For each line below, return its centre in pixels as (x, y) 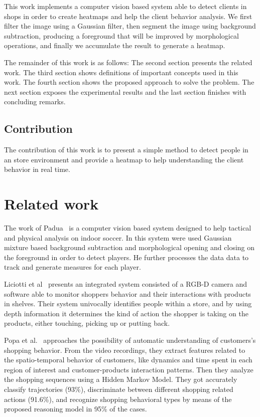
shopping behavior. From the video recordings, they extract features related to (125, 350)
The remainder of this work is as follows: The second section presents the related (128, 62)
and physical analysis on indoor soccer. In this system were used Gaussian (118, 237)
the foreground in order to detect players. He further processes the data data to (126, 257)
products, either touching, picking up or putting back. (87, 323)
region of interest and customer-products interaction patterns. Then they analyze (129, 369)
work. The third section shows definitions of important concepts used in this (121, 72)
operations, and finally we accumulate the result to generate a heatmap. (115, 45)
